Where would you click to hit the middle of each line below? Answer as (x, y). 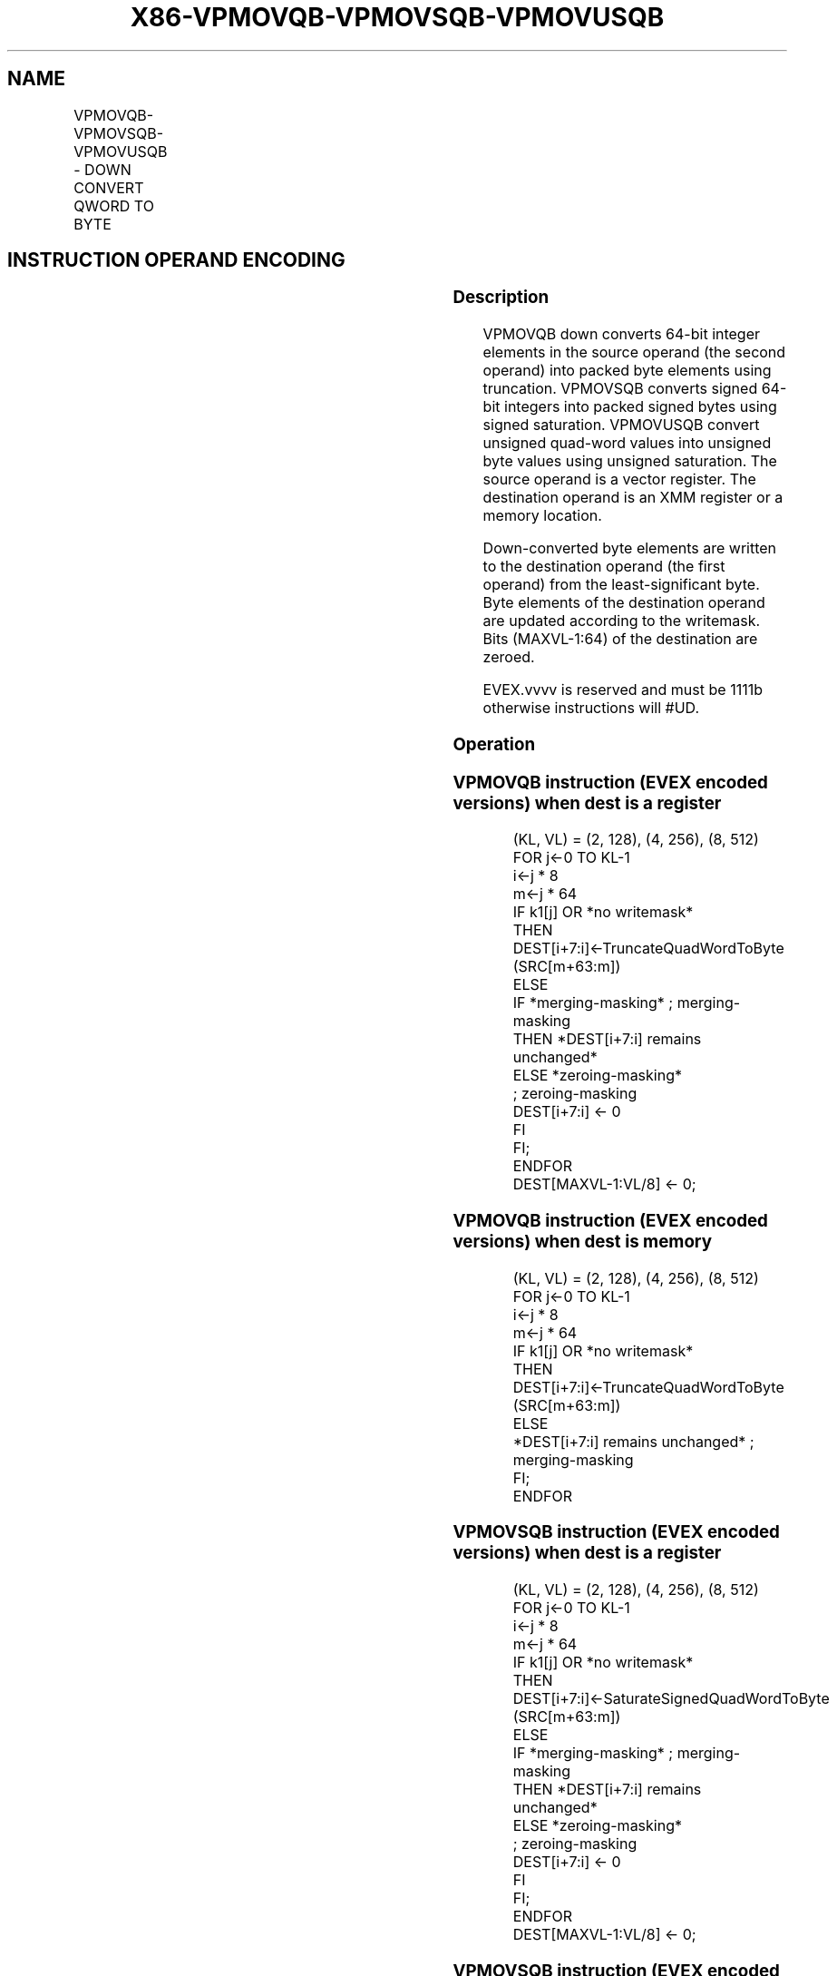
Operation (494, 744)
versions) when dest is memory (583, 1242)
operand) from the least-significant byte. (621, 585)
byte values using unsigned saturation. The (630, 461)
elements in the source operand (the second (634, 352)
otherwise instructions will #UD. (591, 708)
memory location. (542, 516)
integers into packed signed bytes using (641, 407)
